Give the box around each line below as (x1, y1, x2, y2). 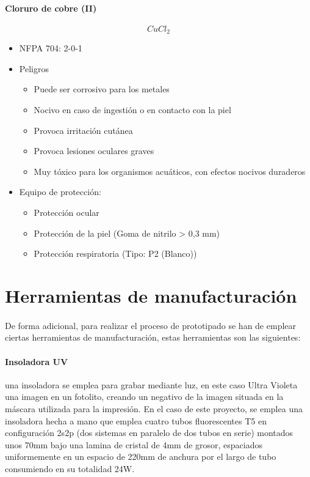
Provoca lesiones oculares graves (34, 144, 154, 157)
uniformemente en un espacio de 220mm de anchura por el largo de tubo (5, 450, 276, 463)
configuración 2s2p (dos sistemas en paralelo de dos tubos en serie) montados (5, 426, 294, 439)
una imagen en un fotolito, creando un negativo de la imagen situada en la (5, 390, 284, 403)
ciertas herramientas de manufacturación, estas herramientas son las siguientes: (5, 331, 301, 344)
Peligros (19, 62, 49, 75)
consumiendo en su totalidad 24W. (5, 462, 135, 475)
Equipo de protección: (19, 185, 101, 198)
